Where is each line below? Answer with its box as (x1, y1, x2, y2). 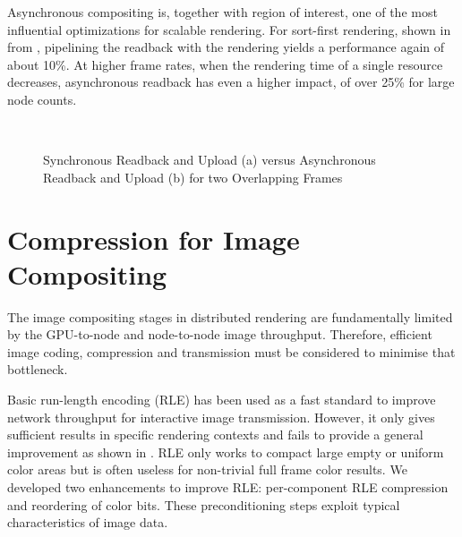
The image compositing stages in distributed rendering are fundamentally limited (7, 307, 453, 326)
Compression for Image (7, 220, 300, 257)
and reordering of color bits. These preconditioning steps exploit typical (7, 495, 400, 514)
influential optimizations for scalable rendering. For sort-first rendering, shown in (7, 20, 451, 38)
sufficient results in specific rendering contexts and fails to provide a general (7, 425, 423, 444)
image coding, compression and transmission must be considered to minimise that (7, 342, 456, 361)
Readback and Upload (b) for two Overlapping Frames (43, 167, 343, 186)
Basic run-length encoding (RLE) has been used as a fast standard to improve (7, 390, 436, 409)
